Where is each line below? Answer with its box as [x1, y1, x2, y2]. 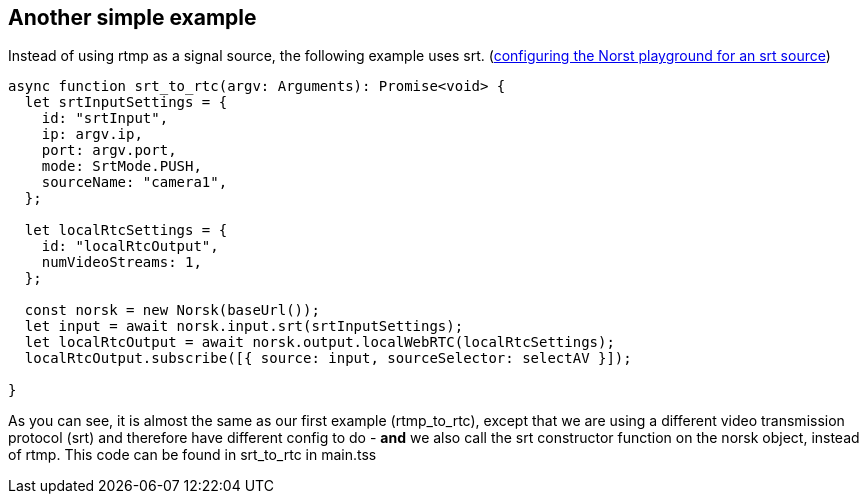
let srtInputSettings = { [24, 94, 228, 111]
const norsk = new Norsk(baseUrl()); [24, 302, 320, 319]
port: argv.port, [41, 142, 177, 159]
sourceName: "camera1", [41, 174, 228, 191]
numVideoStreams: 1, [41, 254, 202, 271]
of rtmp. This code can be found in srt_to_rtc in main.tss [8, 446, 377, 464]
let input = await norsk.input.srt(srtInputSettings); [24, 318, 464, 335]
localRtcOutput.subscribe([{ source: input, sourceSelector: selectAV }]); [24, 350, 632, 367]
